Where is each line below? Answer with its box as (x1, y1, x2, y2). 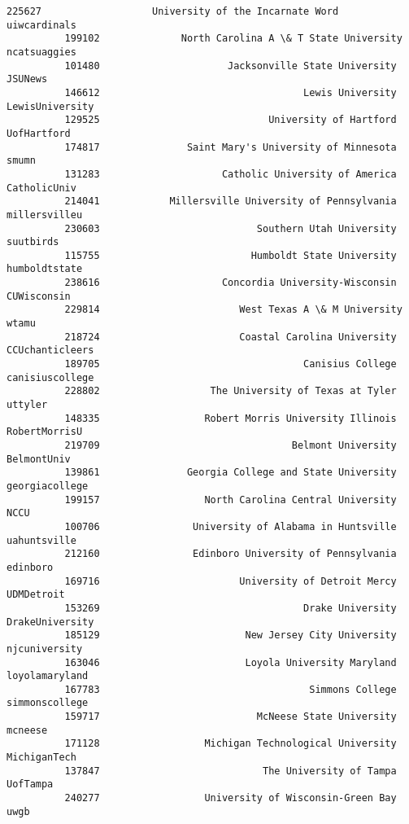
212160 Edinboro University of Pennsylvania (64, 548, 397, 560)
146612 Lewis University (64, 86, 397, 99)
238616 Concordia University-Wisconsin (64, 277, 397, 289)
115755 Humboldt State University (64, 249, 397, 261)
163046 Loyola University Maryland (64, 656, 397, 668)
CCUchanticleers (7, 344, 94, 357)
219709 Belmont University (64, 440, 397, 451)
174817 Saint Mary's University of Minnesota (64, 141, 397, 153)
